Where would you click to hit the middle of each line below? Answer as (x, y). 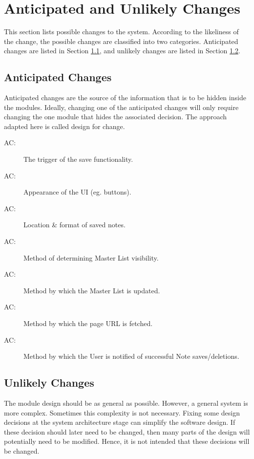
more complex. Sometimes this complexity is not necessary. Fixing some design (122, 412)
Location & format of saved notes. (74, 225)
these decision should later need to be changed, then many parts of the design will (127, 431)
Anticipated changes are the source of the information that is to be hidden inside (125, 98)
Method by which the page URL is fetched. (88, 323)
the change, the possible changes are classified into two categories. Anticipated (121, 41)
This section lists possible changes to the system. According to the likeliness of (121, 32)
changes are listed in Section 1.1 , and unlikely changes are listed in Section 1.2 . (122, 51)
